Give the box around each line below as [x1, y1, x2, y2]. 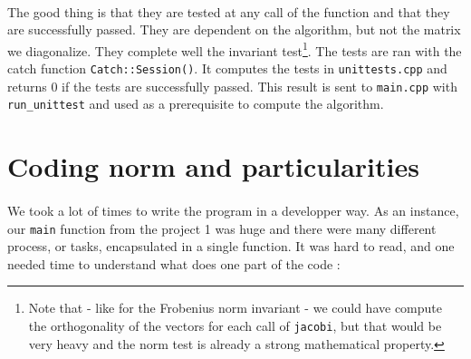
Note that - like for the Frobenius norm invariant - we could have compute [28, 298, 442, 317]
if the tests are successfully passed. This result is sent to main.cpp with [62, 76, 457, 95]
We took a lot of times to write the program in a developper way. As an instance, [7, 200, 459, 219]
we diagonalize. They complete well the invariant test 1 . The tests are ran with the [7, 38, 462, 60]
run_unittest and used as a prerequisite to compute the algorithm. [7, 94, 384, 113]
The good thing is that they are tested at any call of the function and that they [7, 2, 450, 21]
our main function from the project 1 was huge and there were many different [7, 218, 437, 238]
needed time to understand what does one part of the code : [7, 254, 341, 273]
